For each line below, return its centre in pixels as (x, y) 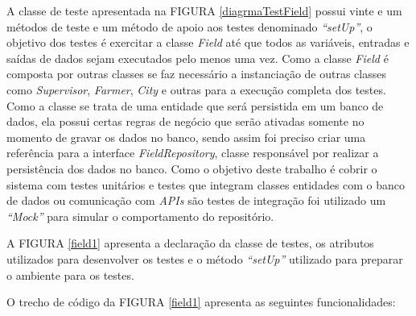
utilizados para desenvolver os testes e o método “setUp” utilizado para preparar (205, 258)
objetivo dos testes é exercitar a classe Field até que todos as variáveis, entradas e (208, 42)
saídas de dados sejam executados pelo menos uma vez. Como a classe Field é (198, 58)
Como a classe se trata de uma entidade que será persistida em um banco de (195, 105)
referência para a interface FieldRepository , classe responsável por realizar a (193, 153)
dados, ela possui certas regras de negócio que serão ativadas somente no (185, 121)
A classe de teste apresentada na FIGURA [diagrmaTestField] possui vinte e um (204, 10)
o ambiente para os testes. (70, 274)
